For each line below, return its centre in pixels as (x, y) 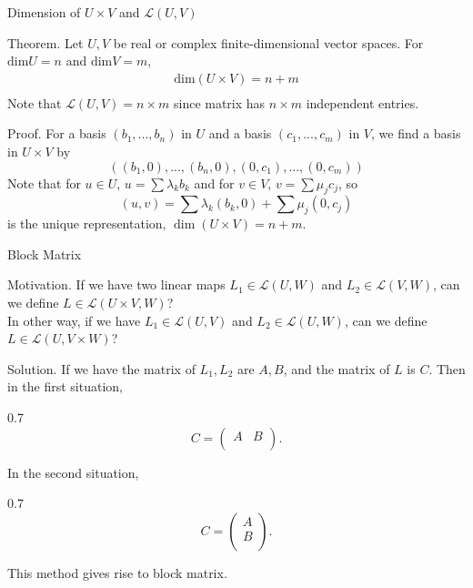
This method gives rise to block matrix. (117, 572)
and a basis (240, 133)
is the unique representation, (87, 223)
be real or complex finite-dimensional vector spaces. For (268, 42)
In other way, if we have (74, 320)
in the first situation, (65, 386)
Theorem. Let (45, 42)
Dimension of (44, 12)
